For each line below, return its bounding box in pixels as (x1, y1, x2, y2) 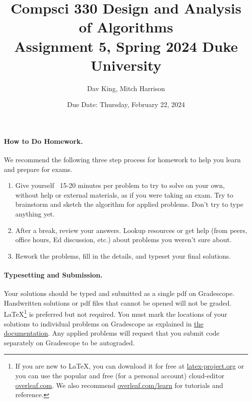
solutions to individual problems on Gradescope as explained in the (4, 318, 204, 328)
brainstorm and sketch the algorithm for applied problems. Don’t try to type (15, 199, 243, 209)
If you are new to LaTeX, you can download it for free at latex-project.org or (15, 361, 244, 371)
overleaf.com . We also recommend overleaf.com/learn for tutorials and (15, 380, 223, 390)
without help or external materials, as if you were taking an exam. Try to (15, 189, 234, 200)
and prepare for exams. (4, 164, 72, 174)
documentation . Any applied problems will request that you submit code (4, 328, 220, 338)
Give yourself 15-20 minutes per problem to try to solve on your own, (15, 180, 225, 190)
